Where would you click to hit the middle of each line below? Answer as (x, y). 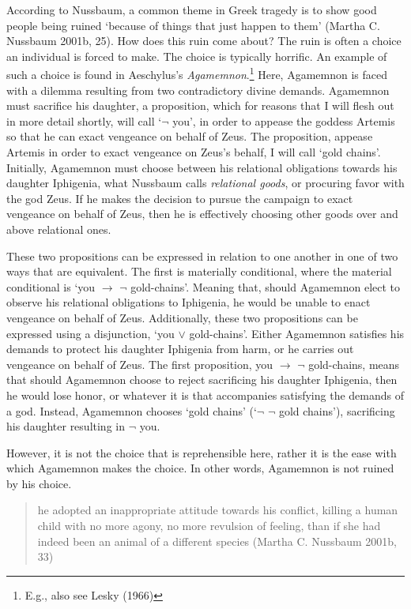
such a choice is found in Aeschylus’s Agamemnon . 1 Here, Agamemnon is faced (197, 73)
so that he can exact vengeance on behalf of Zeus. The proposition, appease (190, 136)
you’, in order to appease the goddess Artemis (284, 120)
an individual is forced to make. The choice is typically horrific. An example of (197, 56)
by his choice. (39, 483)
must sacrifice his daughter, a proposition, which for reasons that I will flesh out (200, 105)
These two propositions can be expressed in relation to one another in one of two (202, 256)
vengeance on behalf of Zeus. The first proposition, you (140, 364)
